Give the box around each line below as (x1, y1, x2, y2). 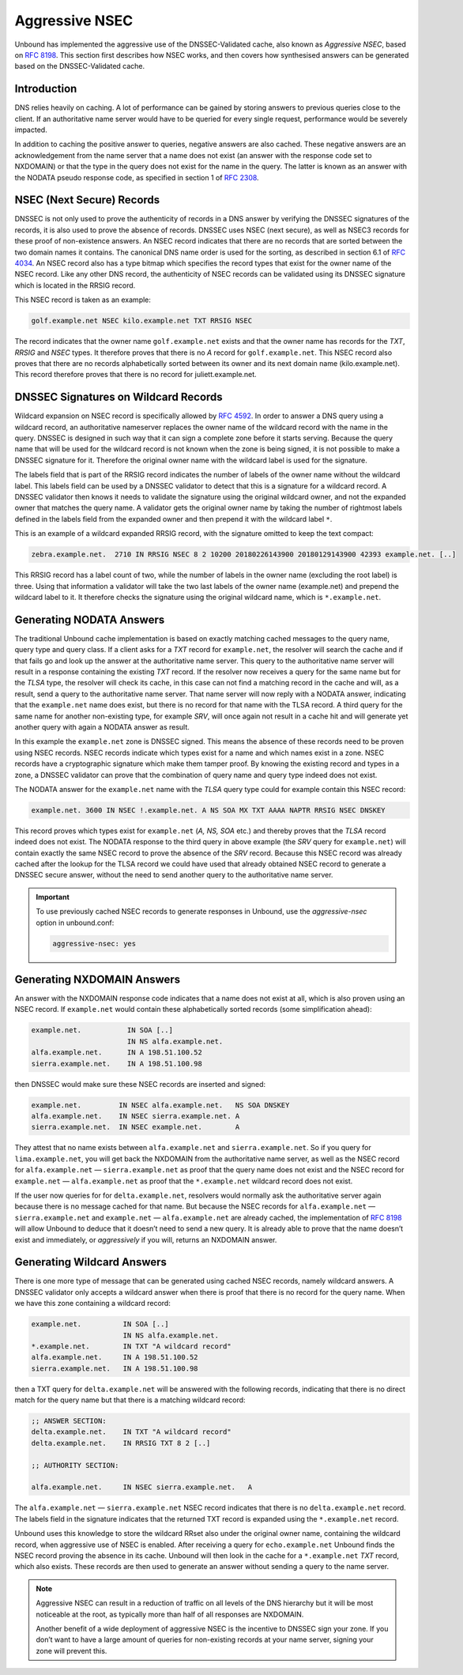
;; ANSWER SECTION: (31, 1417, 107, 1426)
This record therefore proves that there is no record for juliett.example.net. (14, 370, 257, 379)
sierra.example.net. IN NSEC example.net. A (31, 1122, 240, 1132)
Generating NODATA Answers (14, 613, 165, 626)
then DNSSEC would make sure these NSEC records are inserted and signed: (14, 1079, 266, 1088)
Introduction (14, 82, 77, 96)
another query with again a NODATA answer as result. (14, 722, 190, 731)
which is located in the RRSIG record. (14, 281, 136, 290)
